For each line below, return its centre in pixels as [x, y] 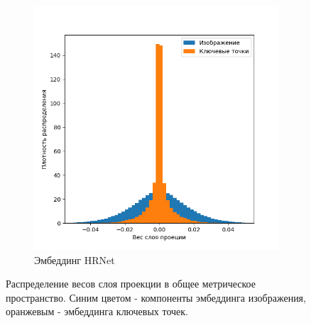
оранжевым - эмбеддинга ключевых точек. [97, 311]
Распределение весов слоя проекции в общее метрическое [131, 284]
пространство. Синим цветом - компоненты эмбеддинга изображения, [156, 297]
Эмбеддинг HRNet [75, 259]
